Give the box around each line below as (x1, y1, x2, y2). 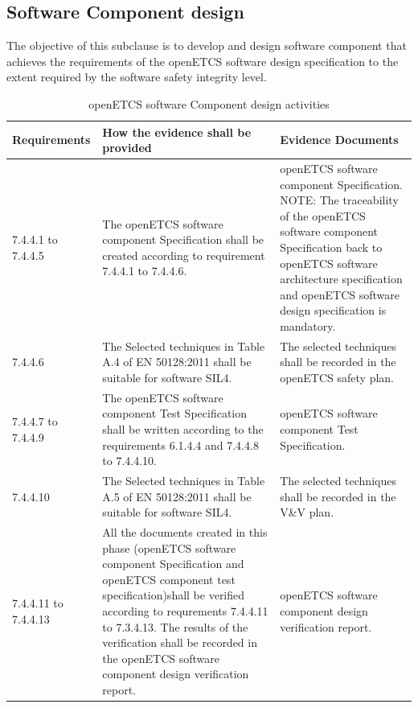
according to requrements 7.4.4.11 (102, 603, 268, 619)
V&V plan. (280, 504, 334, 521)
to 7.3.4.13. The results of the (102, 618, 248, 635)
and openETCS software (280, 286, 400, 303)
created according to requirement (102, 246, 265, 263)
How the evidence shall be (102, 123, 252, 140)
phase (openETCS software (102, 539, 236, 556)
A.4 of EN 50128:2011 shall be (102, 353, 252, 370)
